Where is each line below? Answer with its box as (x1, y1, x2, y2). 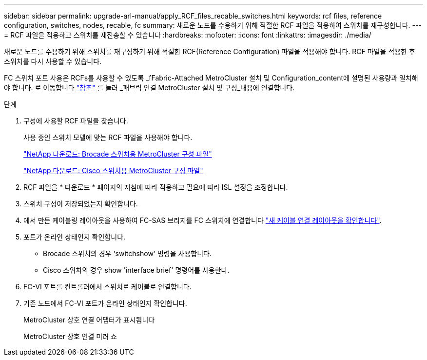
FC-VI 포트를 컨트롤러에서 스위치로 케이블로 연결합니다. (23, 282, 192, 291)
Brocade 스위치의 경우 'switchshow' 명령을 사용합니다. (43, 249, 212, 258)
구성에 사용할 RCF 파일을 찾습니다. (23, 117, 128, 125)
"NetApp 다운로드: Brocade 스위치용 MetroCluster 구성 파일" (23, 150, 212, 158)
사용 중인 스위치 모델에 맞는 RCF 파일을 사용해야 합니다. (23, 133, 193, 141)
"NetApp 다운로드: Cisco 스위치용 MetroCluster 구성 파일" (23, 166, 203, 175)
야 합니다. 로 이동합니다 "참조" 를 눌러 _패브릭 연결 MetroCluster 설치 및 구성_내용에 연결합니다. (4, 83, 295, 92)
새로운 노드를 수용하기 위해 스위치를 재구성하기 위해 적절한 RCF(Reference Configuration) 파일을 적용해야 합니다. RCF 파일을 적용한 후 (4, 47, 415, 56)
